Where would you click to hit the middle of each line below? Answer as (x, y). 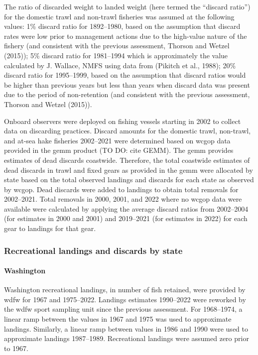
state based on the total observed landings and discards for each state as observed (129, 179)
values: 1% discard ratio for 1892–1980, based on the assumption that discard (122, 26)
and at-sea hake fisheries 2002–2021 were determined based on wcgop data (117, 140)
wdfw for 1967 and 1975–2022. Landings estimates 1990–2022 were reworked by (125, 299)
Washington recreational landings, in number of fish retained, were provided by (125, 290)
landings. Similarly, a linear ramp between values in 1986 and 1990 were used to (126, 328)
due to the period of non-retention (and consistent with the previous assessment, (127, 94)
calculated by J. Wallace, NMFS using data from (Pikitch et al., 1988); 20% (120, 65)
